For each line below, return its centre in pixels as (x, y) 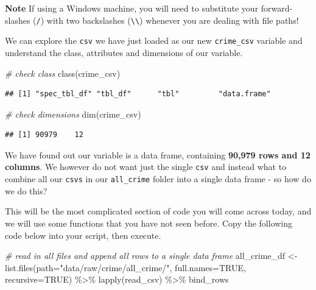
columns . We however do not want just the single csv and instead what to (146, 167)
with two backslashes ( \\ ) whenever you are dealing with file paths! (173, 20)
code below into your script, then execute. (83, 235)
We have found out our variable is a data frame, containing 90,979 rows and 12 (158, 154)
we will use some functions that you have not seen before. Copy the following (149, 223)
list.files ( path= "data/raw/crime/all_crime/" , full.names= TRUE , (125, 267)
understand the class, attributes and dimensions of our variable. (124, 52)
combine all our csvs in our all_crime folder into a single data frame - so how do (158, 179)
